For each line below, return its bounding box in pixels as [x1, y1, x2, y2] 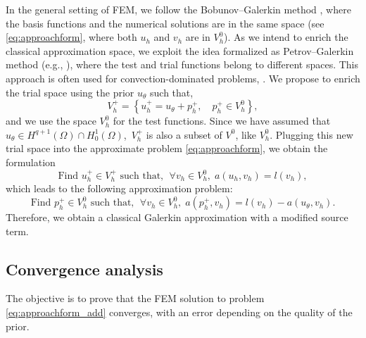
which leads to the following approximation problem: [6, 181, 233, 196]
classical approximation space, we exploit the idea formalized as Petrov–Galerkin [6, 43, 354, 58]
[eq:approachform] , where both [6, 30, 137, 44]
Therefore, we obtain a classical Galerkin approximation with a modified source [6, 210, 348, 225]
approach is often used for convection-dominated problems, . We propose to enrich [6, 70, 360, 85]
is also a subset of [146, 127, 222, 142]
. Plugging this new [270, 127, 353, 142]
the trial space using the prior [6, 84, 134, 99]
